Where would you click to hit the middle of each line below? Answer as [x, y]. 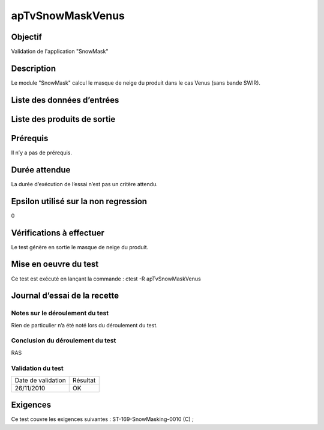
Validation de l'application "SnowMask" [60, 52]
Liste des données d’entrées [65, 100]
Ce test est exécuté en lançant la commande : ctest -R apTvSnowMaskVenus [106, 279]
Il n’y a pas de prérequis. [41, 153]
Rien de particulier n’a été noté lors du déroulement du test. [85, 325]
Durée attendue [41, 170]
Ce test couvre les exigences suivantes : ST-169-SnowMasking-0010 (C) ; [103, 419]
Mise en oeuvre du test [55, 264]
